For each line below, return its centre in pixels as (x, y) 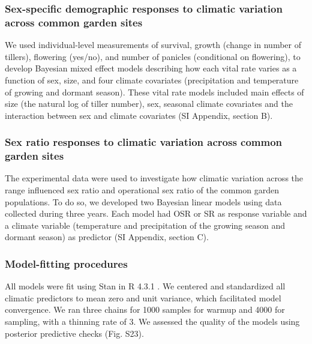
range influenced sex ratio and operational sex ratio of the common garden (142, 190)
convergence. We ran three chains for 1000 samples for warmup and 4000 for (145, 309)
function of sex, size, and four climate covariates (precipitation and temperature (152, 80)
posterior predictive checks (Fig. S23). (74, 333)
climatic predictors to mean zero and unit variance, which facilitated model (143, 297)
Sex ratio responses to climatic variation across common (144, 142)
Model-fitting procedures (66, 263)
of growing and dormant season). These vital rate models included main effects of (154, 92)
